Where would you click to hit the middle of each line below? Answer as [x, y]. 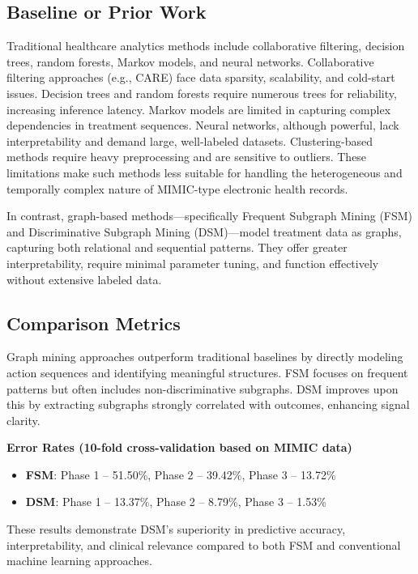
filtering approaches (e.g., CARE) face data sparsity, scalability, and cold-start [201, 77]
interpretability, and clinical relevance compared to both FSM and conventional [204, 544]
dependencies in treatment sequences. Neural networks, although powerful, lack [203, 125]
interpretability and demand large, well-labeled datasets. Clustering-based [190, 140]
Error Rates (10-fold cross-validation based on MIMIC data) [179, 447]
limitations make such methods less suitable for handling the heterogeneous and [205, 172]
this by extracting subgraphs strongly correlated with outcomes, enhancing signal [208, 404]
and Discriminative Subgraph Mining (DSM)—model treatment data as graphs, [204, 231]
